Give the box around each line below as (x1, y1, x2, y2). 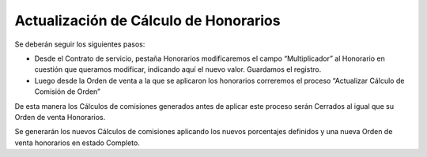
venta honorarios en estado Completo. (14, 138, 140, 148)
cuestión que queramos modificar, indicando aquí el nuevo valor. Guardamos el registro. (34, 65, 322, 74)
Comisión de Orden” (34, 87, 100, 96)
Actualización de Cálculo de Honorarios (14, 12, 281, 29)
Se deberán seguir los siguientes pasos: (14, 39, 145, 49)
